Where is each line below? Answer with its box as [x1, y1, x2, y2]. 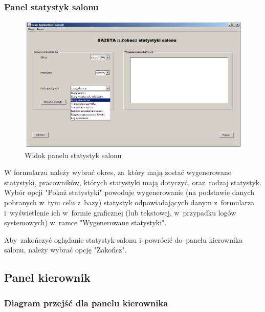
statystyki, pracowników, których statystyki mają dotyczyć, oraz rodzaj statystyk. [4, 177, 262, 187]
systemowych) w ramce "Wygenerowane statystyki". [4, 217, 167, 228]
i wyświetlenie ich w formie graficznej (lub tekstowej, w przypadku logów [4, 207, 236, 218]
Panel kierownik [4, 269, 91, 285]
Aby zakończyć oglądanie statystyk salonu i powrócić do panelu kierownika [4, 234, 243, 245]
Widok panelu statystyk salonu [25, 149, 122, 160]
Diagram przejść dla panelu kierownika [4, 296, 168, 309]
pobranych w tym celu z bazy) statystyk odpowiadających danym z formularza [4, 197, 255, 208]
